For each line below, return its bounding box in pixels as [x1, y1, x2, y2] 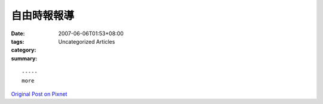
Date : [11, 30, 25, 37]
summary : [11, 54, 38, 62]
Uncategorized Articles [58, 38, 115, 45]
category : [11, 47, 36, 54]
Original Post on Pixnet [11, 90, 68, 97]
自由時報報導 [11, 9, 75, 22]
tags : [11, 38, 25, 45]
